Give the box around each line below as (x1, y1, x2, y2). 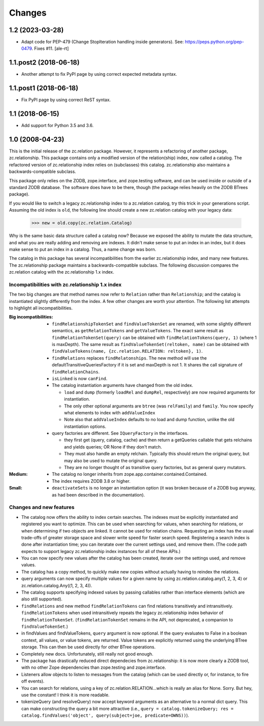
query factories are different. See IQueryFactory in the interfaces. (52, 430, 189, 436)
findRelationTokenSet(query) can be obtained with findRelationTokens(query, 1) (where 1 (52, 335, 257, 341)
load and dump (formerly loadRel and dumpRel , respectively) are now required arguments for (64, 389, 256, 395)
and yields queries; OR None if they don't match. (64, 444, 162, 449)
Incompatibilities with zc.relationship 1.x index (9, 281, 122, 288)
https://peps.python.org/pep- (185, 39, 244, 45)
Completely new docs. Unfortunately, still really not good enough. (21, 651, 154, 657)
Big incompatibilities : (9, 314, 53, 320)
